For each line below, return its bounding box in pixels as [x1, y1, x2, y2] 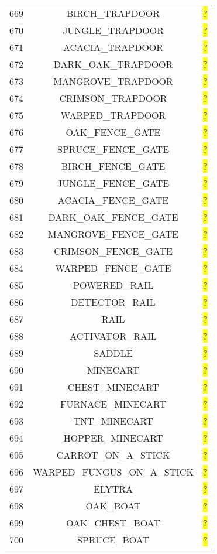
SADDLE [94, 346, 133, 360]
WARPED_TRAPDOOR [60, 108, 166, 122]
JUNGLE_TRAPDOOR [63, 23, 164, 37]
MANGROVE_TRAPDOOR [53, 74, 173, 88]
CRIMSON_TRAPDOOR [59, 91, 167, 105]
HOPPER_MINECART [63, 431, 163, 444]
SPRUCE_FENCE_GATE [57, 142, 170, 156]
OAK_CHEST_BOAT [66, 516, 160, 529]
